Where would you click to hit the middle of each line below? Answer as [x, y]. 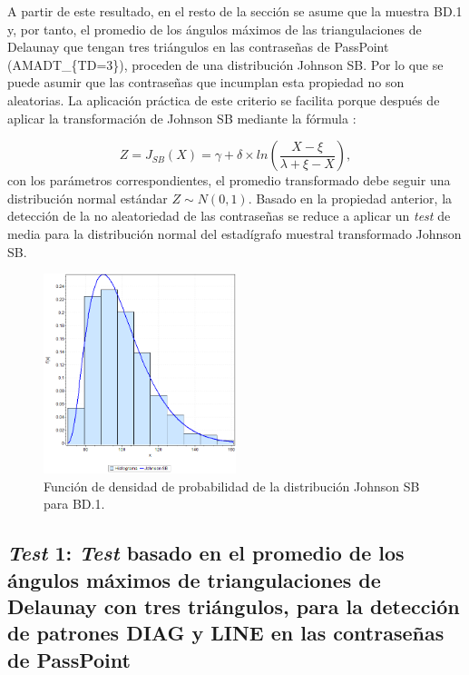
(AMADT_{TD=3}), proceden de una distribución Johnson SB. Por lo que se [225, 64]
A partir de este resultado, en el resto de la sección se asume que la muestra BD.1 [235, 11]
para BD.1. [74, 504]
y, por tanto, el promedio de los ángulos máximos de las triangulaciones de [215, 29]
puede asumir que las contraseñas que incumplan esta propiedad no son [206, 82]
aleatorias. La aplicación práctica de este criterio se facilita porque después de [224, 99]
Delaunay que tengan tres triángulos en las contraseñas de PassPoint [198, 47]
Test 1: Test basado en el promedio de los [206, 553]
